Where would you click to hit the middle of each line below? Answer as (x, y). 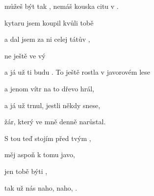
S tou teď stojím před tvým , (48, 138)
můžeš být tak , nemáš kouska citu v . (62, 6)
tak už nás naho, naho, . (41, 187)
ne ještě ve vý (25, 55)
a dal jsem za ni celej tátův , (47, 39)
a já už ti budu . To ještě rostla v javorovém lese (77, 72)
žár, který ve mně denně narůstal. (55, 122)
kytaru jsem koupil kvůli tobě (49, 22)
